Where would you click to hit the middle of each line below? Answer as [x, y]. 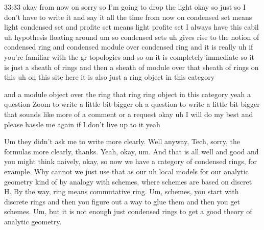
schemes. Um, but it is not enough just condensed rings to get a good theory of [128, 211]
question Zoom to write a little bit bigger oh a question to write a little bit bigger [132, 104]
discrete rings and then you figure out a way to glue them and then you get [122, 201]
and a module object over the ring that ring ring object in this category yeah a [127, 94]
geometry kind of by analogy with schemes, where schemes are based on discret [128, 181]
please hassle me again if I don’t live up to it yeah [82, 124]
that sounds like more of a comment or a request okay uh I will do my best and [129, 114]
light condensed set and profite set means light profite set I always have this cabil [131, 27]
